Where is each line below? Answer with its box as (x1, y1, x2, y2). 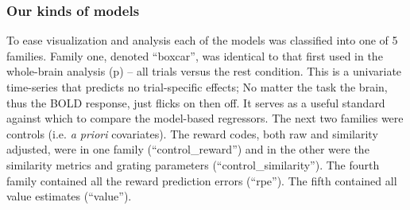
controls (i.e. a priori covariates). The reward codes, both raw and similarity (6, 125, 378, 142)
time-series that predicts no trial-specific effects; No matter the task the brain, (6, 79, 388, 95)
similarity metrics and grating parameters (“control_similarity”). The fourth (6, 156, 380, 173)
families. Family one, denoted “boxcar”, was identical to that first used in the (6, 47, 383, 64)
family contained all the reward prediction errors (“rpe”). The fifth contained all (6, 172, 397, 189)
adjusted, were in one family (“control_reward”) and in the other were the (6, 141, 369, 157)
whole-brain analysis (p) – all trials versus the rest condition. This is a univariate (6, 63, 402, 80)
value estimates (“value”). (6, 188, 132, 204)
